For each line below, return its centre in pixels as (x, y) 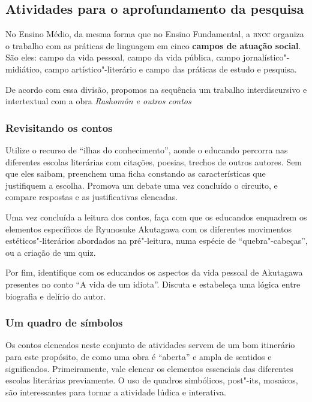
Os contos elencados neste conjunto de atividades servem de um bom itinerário (150, 345)
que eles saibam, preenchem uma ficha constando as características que (136, 173)
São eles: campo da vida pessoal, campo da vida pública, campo (123, 57)
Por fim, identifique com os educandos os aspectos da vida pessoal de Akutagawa (154, 272)
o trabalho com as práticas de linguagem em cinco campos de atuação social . (153, 45)
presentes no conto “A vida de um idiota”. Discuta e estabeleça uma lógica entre (153, 284)
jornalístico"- (266, 57)
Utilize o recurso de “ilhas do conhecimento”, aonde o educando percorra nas (147, 149)
